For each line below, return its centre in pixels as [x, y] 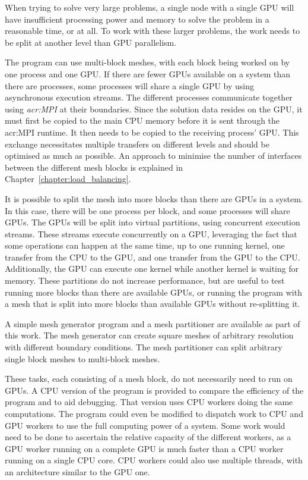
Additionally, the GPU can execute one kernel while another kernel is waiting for [152, 269]
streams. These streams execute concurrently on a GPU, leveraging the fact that [151, 233]
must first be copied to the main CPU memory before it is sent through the [142, 120]
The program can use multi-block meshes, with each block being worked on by [147, 62]
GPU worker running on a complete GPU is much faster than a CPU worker [144, 448]
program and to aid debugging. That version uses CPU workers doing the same [149, 402]
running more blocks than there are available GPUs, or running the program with [153, 292]
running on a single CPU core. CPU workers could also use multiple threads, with [154, 460]
